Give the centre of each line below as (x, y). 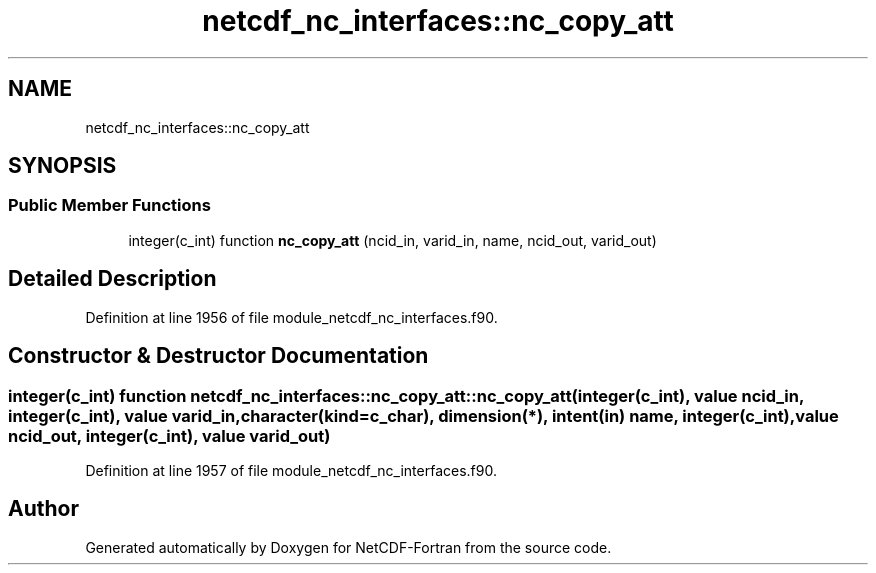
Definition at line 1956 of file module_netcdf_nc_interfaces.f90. (291, 317)
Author (43, 509)
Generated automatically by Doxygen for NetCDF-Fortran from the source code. (348, 547)
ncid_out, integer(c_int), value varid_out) (169, 435)
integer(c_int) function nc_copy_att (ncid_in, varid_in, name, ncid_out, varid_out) (392, 240)
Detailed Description (112, 279)
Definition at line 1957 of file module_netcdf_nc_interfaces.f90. (291, 470)
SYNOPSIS (62, 166)
